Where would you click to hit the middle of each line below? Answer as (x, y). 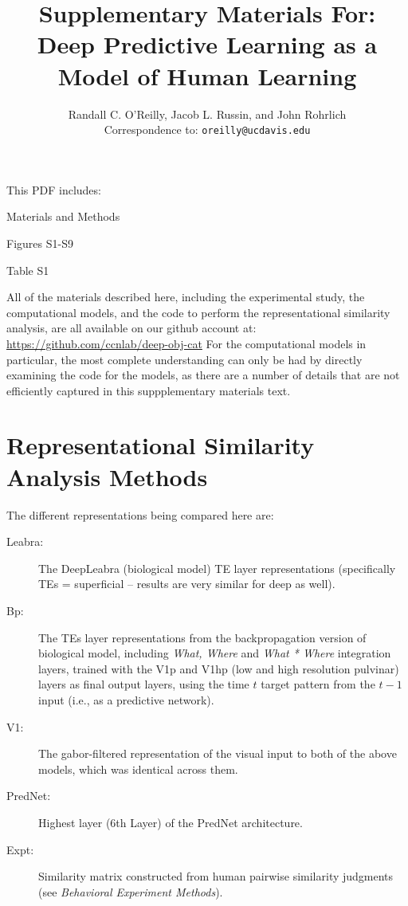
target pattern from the (318, 684)
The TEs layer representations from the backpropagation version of (202, 637)
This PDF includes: (54, 189)
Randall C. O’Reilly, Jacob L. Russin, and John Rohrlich (207, 114)
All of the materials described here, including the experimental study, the (186, 297)
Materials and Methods (63, 216)
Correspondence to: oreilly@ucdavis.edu (207, 129)
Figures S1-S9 (40, 243)
